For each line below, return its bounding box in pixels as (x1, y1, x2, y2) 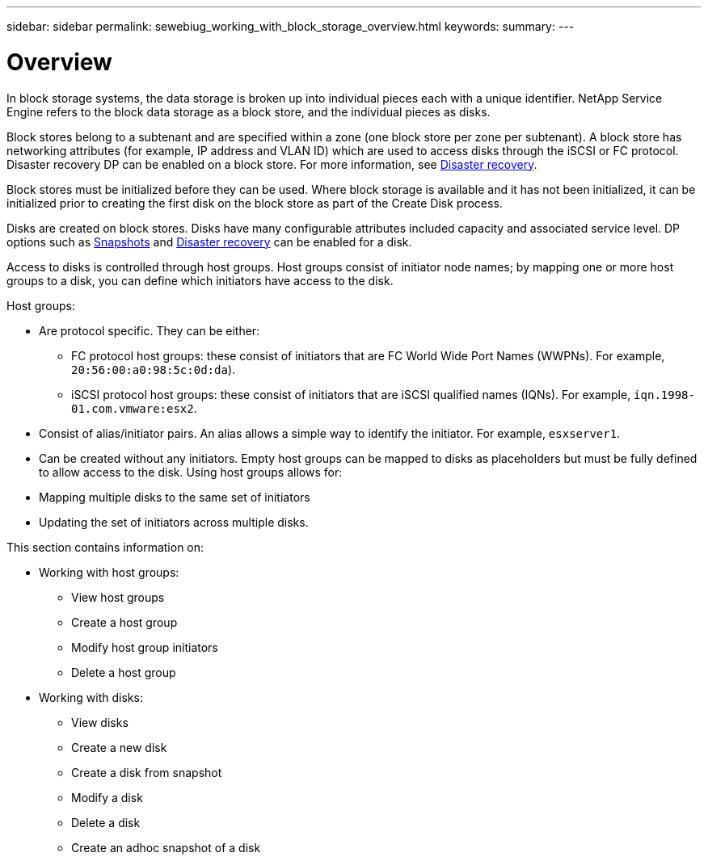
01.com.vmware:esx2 (71, 401, 194, 415)
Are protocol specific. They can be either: (39, 323, 260, 338)
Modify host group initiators (71, 640, 218, 654)
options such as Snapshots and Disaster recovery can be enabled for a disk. (6, 234, 412, 249)
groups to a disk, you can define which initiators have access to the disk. (6, 273, 394, 288)
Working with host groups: (39, 565, 179, 579)
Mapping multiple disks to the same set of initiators (39, 489, 310, 504)
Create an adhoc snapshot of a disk (71, 840, 261, 855)
